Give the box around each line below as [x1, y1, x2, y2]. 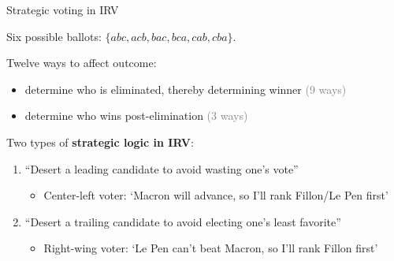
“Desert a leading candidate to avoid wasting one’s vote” [24, 160, 299, 177]
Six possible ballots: [6, 28, 102, 44]
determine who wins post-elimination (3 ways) [24, 107, 248, 124]
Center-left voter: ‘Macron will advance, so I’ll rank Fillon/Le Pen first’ [43, 187, 388, 203]
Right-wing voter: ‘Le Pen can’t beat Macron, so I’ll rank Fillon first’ [43, 240, 378, 256]
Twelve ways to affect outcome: [6, 54, 157, 71]
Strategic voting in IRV [6, 2, 119, 17]
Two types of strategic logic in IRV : [6, 133, 194, 150]
